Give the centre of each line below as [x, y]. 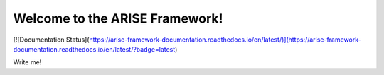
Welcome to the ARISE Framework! [118, 18]
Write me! [27, 62]
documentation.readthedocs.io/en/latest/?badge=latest [94, 49]
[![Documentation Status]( [51, 40]
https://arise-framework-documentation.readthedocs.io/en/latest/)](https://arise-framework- [225, 40]
